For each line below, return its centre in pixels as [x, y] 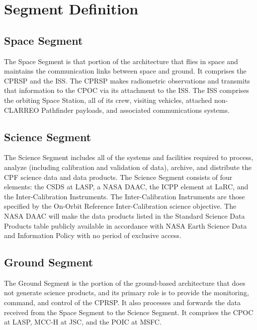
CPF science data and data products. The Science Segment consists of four [118, 177]
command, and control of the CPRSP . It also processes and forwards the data [122, 302]
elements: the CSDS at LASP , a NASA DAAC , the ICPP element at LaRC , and [126, 187]
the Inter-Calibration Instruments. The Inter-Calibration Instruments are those [125, 196]
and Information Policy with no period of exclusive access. [93, 235]
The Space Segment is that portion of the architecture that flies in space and [121, 61]
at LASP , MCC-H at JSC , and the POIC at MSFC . [83, 322]
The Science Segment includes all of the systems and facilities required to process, [129, 157]
